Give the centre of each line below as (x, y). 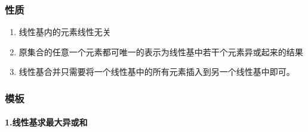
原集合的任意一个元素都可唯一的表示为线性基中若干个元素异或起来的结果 (161, 51)
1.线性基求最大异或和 (46, 122)
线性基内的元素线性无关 (65, 32)
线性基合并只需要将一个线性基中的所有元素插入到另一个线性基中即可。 (157, 72)
